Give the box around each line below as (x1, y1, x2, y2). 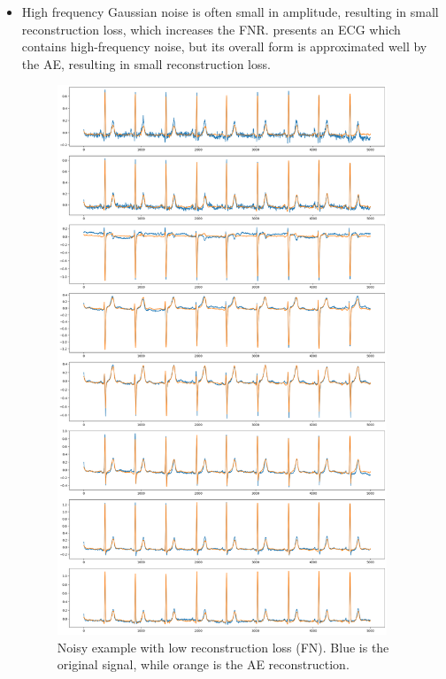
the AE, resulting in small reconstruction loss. (21, 54, 271, 73)
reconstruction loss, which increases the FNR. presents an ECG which (21, 19, 401, 38)
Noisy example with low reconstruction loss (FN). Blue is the (57, 637, 389, 656)
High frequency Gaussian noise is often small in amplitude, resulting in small (21, 3, 439, 20)
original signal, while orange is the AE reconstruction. (57, 655, 350, 674)
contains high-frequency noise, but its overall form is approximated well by (21, 37, 427, 56)
